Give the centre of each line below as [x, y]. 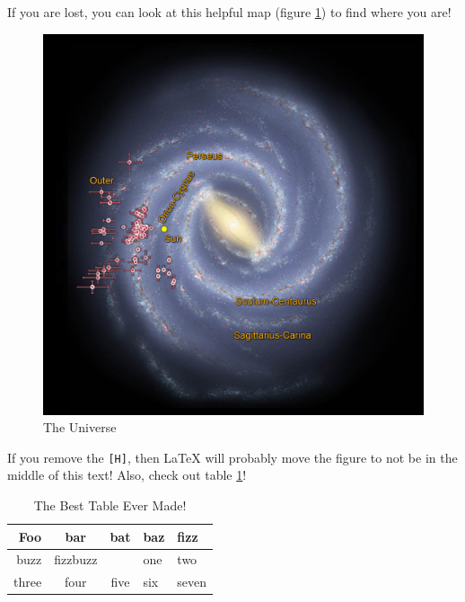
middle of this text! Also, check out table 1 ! [127, 475]
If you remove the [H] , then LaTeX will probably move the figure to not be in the [232, 457]
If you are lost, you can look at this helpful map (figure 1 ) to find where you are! [229, 12]
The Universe [80, 427]
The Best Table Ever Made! [110, 505]
